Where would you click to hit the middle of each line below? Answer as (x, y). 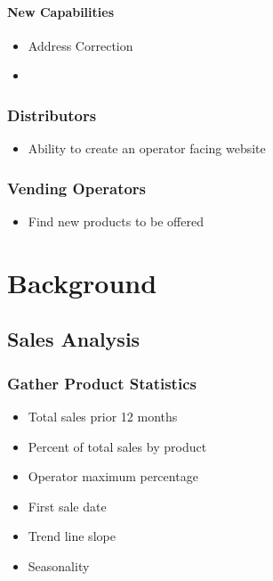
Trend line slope (72, 536)
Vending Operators (77, 188)
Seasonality (59, 565)
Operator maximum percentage (113, 476)
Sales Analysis (74, 339)
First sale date (67, 506)
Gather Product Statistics (102, 383)
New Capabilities (61, 11)
